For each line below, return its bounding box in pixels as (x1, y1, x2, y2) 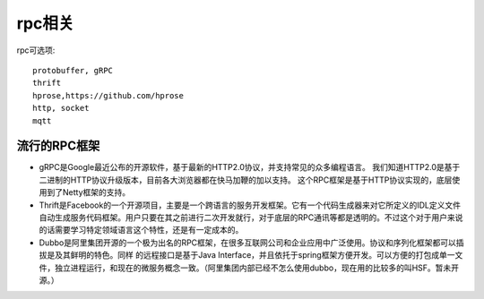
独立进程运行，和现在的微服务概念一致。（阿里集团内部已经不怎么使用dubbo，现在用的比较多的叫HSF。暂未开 (54, 262, 460, 273)
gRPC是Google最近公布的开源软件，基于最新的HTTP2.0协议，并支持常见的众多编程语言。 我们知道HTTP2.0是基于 (39, 162, 461, 173)
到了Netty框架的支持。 (46, 187, 131, 198)
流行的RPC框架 (16, 139, 100, 154)
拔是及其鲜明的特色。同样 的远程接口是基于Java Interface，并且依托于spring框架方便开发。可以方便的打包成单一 (39, 250, 455, 261)
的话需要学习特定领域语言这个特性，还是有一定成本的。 (39, 225, 244, 235)
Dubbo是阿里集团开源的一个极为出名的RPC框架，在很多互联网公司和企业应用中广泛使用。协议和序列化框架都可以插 (39, 237, 465, 248)
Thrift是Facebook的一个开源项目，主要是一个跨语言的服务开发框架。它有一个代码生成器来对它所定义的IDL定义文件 (39, 200, 462, 210)
